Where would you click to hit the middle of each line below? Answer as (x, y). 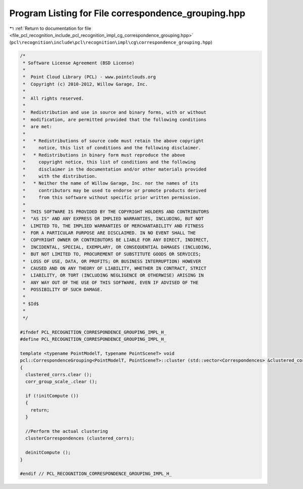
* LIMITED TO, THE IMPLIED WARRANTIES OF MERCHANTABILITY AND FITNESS (113, 226)
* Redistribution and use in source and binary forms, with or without (115, 112)
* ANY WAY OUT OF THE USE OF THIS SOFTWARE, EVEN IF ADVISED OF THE (111, 282)
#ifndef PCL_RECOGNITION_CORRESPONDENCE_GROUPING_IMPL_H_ (93, 332)
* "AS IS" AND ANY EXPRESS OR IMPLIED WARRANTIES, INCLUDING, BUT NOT (113, 219)
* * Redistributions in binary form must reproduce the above (104, 155)
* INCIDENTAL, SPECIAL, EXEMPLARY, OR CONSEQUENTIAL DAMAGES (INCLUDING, (117, 247)
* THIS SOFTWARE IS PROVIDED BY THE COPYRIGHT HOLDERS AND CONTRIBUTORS (116, 212)
